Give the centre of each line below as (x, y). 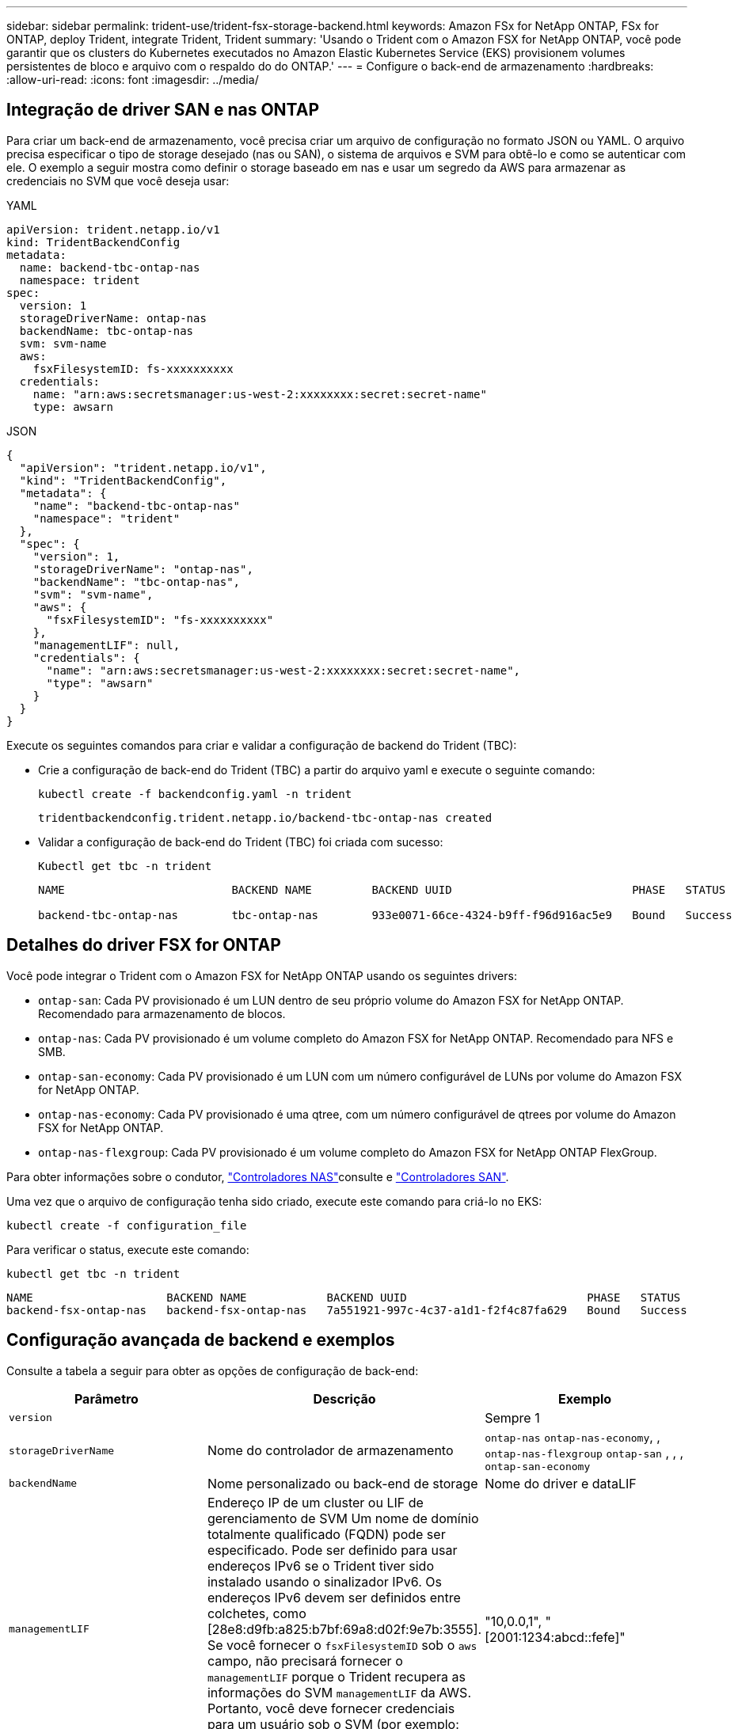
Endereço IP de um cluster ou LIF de (315, 1502)
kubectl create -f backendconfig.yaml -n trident (195, 794)
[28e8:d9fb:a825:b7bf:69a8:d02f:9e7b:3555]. (344, 1629)
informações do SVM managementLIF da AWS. (339, 1692)
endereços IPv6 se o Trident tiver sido (320, 1566)
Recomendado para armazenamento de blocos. (162, 1013)
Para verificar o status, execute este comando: (128, 1249)
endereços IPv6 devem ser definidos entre (334, 1597)
